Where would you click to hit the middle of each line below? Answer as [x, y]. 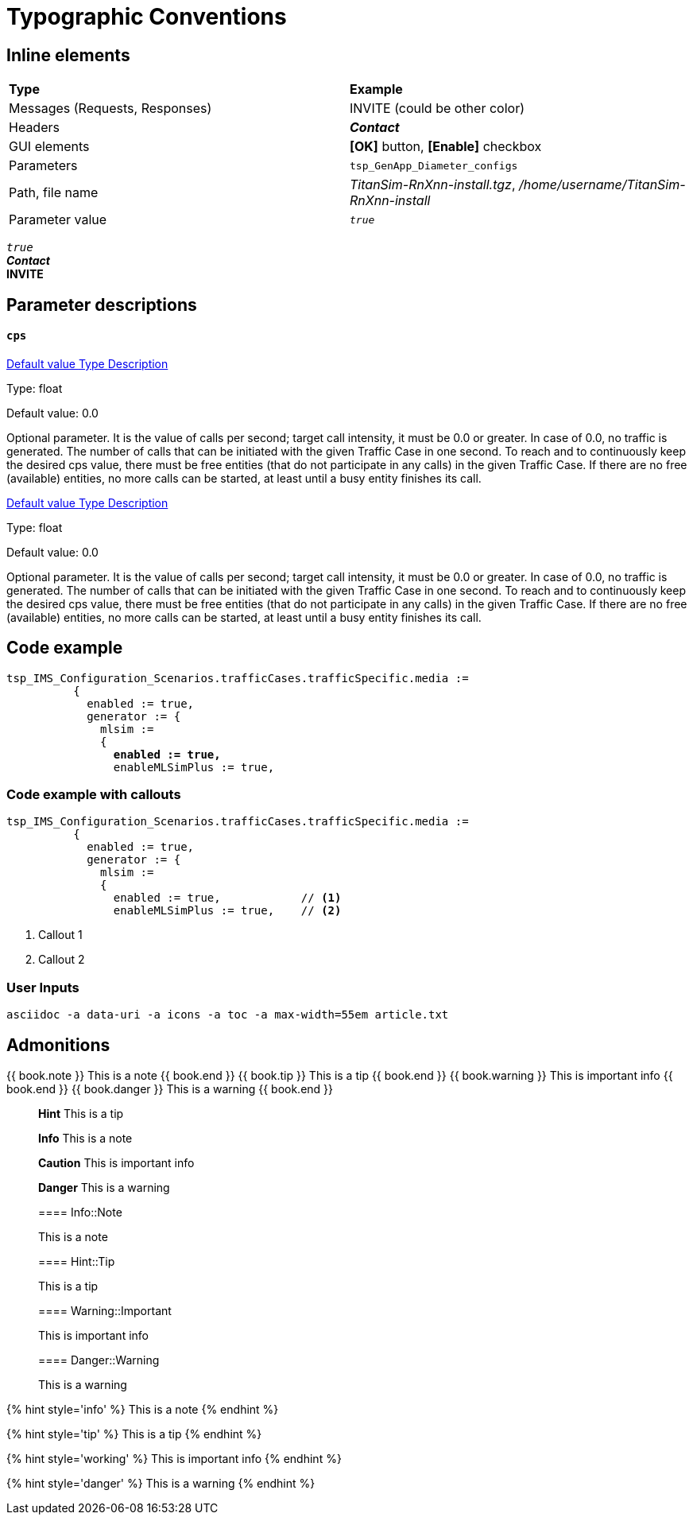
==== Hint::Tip [77, 1261]
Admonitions [58, 1045]
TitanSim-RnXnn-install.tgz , [433, 185]
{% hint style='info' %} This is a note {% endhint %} [143, 1409]
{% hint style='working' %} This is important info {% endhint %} [174, 1459]
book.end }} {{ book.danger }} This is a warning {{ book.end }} [170, 1089]
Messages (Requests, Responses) [110, 109]
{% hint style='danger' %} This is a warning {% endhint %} [161, 1483]
